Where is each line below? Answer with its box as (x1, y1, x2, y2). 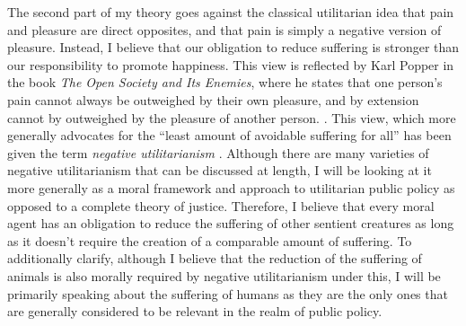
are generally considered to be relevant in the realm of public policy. (7, 302, 382, 321)
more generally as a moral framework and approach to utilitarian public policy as (7, 178, 455, 197)
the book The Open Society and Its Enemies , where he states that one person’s (7, 73, 443, 92)
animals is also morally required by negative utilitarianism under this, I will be (7, 266, 441, 285)
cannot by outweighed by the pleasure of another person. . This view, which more (7, 108, 456, 127)
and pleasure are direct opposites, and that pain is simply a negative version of (7, 20, 442, 39)
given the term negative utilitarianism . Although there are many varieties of (7, 143, 429, 162)
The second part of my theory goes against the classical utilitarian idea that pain (7, 3, 454, 21)
